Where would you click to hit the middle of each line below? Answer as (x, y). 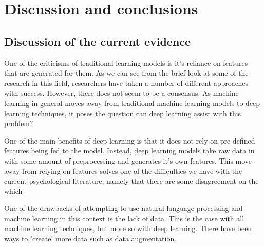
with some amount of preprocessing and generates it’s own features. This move (128, 160)
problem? (19, 123)
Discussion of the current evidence (98, 41)
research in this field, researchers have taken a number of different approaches (126, 83)
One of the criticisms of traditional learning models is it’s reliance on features (126, 63)
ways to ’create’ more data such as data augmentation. (90, 239)
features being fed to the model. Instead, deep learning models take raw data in (129, 151)
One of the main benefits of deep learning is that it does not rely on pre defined (130, 140)
